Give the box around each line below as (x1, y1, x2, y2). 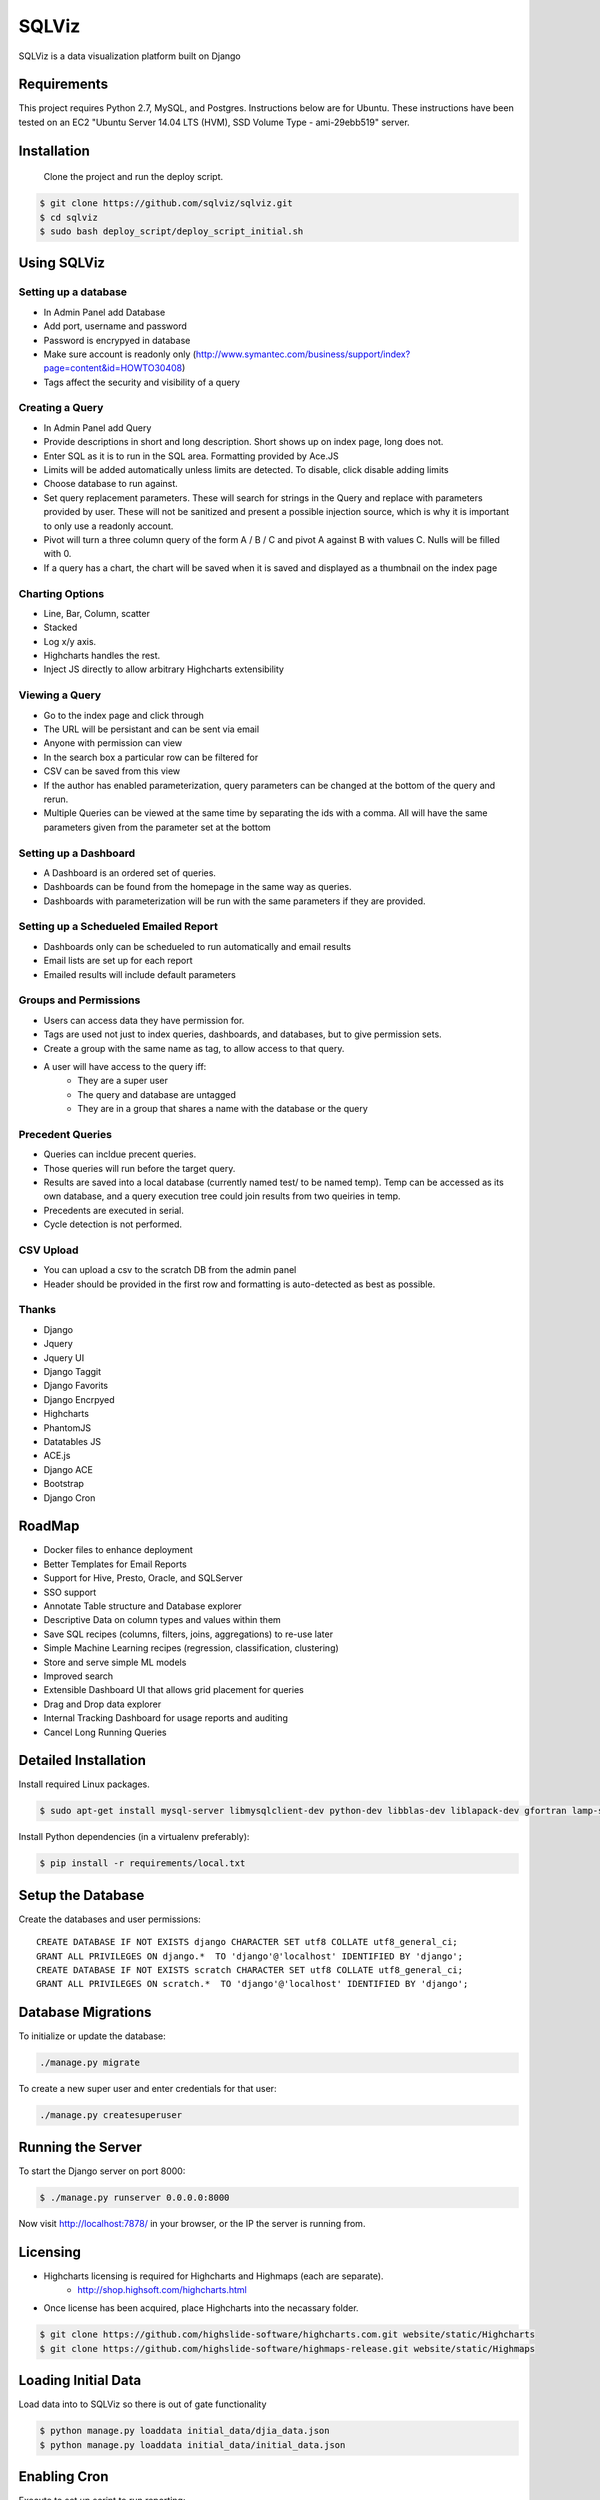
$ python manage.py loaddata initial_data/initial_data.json (39, 2439, 346, 2450)
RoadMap (18, 1518, 80, 1535)
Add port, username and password (43, 320, 187, 332)
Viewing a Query (18, 688, 102, 702)
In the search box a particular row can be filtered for (43, 751, 259, 763)
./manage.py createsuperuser (39, 2110, 183, 2121)
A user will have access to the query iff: (43, 1060, 207, 1072)
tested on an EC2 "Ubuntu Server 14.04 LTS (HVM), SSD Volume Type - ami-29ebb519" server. (18, 116, 410, 128)
